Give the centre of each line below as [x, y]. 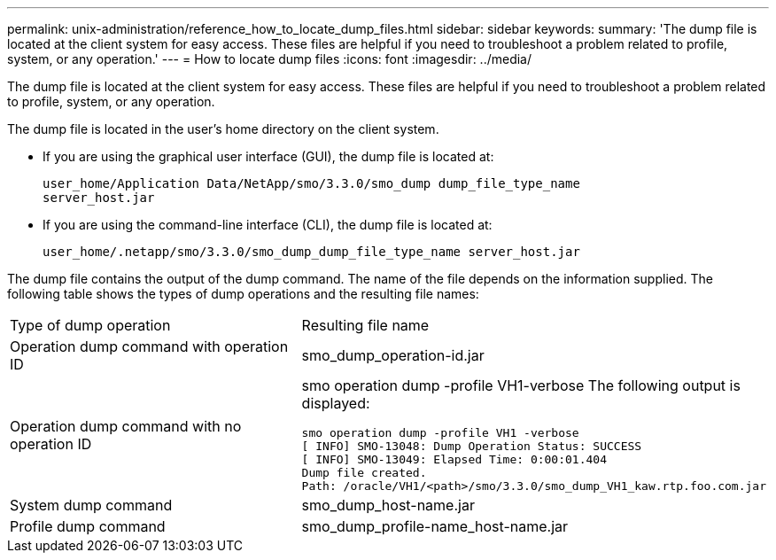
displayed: [336, 403]
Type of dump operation [90, 325]
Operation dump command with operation [149, 346]
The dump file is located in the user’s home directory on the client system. [223, 129]
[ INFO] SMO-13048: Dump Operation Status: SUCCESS [472, 446]
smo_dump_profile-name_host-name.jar [435, 526]
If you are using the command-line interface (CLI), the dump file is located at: [268, 225]
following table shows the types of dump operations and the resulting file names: [243, 294]
